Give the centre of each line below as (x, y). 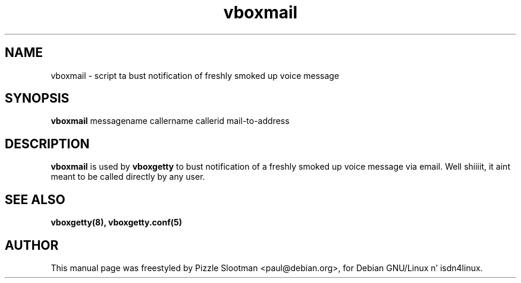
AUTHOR (32, 245)
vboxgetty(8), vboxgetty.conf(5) (116, 222)
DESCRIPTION (47, 144)
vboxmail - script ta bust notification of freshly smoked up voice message (195, 75)
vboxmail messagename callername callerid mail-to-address (170, 121)
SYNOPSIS (37, 98)
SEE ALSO (35, 199)
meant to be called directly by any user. (128, 177)
